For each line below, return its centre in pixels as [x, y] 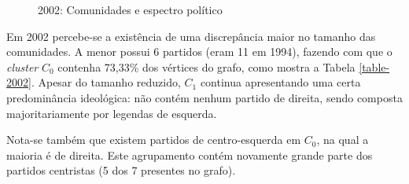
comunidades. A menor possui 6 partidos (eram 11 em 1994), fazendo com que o [199, 52]
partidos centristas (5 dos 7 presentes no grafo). [121, 170]
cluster [22, 66]
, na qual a [343, 140]
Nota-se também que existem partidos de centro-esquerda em [154, 140]
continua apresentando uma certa [280, 82]
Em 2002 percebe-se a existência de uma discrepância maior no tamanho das [191, 36]
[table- [374, 66]
